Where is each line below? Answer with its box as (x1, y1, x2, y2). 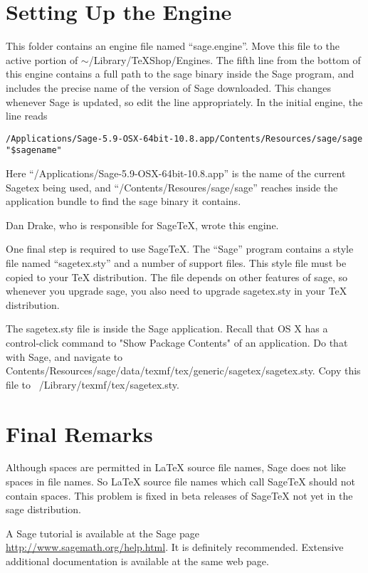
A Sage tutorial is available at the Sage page (6, 525, 199, 540)
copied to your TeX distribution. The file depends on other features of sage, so (6, 269, 348, 284)
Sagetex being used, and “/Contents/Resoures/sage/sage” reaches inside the (6, 179, 338, 194)
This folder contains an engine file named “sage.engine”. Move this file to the (6, 38, 340, 53)
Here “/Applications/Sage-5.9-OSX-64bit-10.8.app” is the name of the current (6, 166, 346, 180)
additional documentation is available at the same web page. (6, 554, 269, 568)
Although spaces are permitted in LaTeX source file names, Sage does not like (6, 460, 346, 475)
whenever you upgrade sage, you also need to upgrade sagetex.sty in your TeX (6, 283, 347, 298)
